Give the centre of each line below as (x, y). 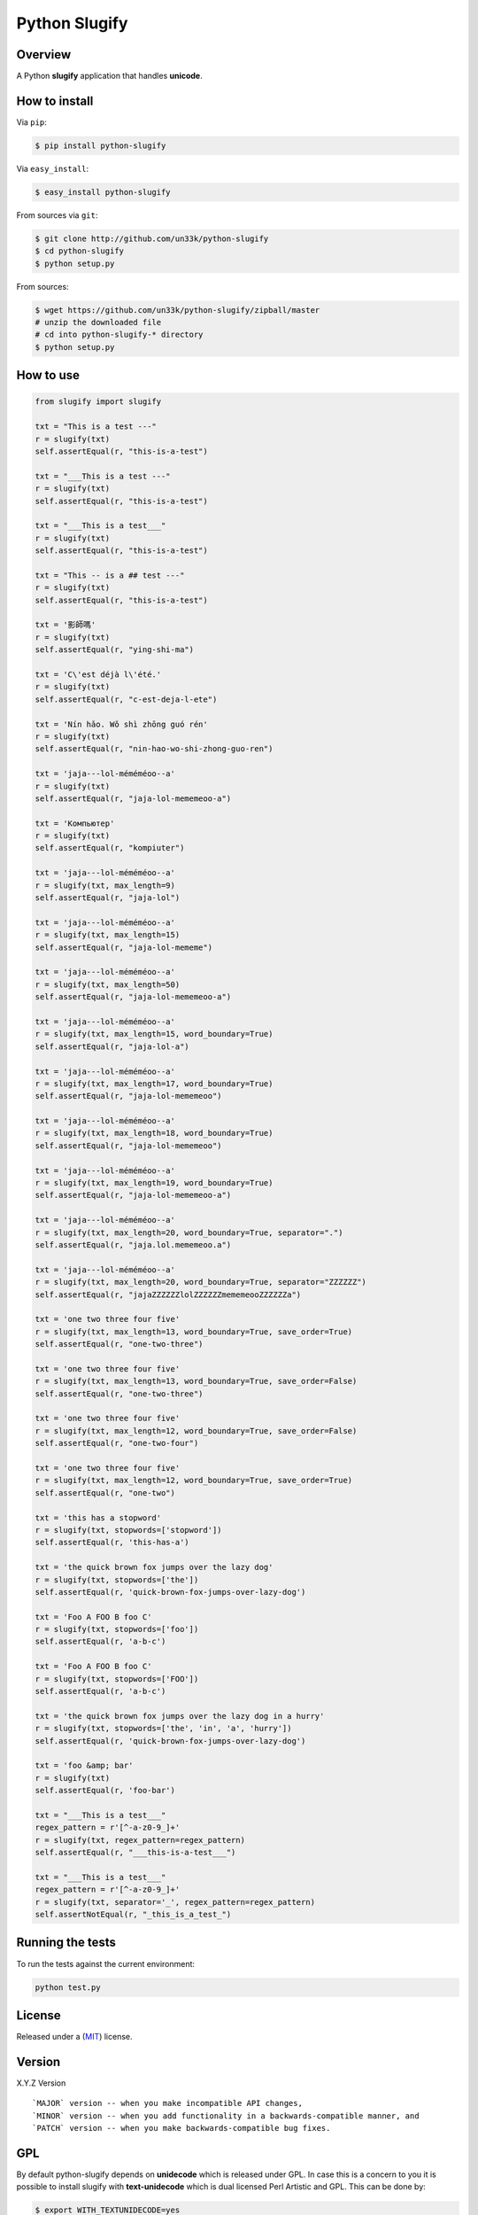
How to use (48, 375)
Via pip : (32, 122)
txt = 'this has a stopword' (98, 1518)
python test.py (68, 1987)
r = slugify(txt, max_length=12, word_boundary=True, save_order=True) (194, 1481)
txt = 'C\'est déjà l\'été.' (98, 675)
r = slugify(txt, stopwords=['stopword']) (128, 1530)
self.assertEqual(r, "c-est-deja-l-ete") (126, 699)
